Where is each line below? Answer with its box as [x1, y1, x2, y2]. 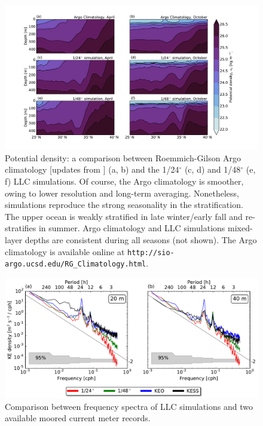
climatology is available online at [5, 245, 125, 258]
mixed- [228, 222, 253, 234]
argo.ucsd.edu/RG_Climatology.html [5, 260, 146, 269]
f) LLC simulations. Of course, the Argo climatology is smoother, [5, 175, 244, 187]
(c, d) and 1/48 [184, 163, 241, 176]
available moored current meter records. [5, 412, 151, 424]
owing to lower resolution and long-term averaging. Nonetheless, [5, 186, 239, 199]
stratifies [5, 222, 36, 234]
